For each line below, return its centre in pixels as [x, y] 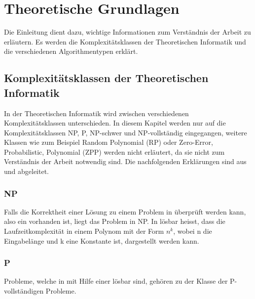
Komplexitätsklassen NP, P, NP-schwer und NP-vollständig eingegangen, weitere [126, 132]
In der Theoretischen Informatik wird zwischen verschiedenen [96, 113]
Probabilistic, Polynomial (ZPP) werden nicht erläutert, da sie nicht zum [114, 151]
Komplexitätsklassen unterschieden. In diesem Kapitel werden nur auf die [115, 123]
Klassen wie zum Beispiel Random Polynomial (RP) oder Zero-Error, [109, 142]
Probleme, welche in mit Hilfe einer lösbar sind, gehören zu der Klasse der [116, 281]
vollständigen [24, 291]
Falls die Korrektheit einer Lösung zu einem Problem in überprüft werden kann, [125, 211]
